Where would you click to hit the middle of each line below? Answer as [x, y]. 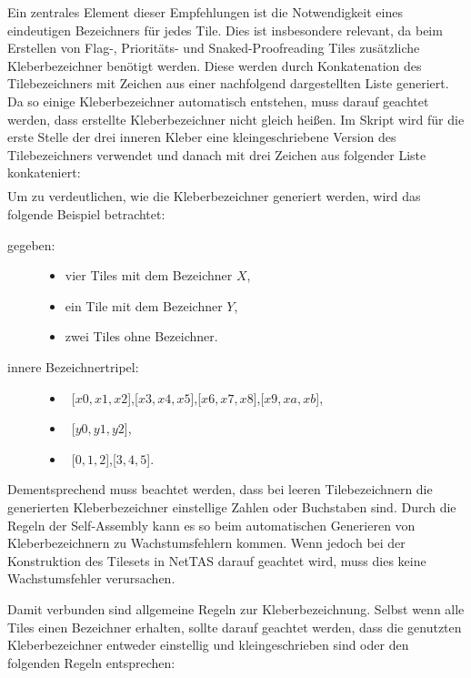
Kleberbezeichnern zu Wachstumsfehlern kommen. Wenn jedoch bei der [206, 543]
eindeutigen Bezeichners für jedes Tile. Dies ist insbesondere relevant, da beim [225, 30]
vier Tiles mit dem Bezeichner [149, 275]
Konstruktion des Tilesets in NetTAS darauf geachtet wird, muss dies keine [217, 560]
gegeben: [31, 244]
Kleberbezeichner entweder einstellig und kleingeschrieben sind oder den [208, 645]
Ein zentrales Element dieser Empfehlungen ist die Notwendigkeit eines [205, 12]
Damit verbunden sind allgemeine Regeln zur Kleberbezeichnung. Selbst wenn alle [236, 608]
